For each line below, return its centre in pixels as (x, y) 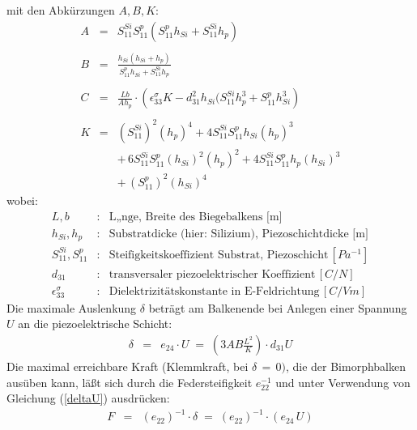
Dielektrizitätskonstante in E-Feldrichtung (214, 291)
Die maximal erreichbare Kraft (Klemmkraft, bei (128, 366)
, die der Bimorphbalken (346, 366)
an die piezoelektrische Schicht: (95, 324)
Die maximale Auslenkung (72, 307)
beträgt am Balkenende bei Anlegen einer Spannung (278, 307)
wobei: (22, 200)
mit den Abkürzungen (61, 10)
